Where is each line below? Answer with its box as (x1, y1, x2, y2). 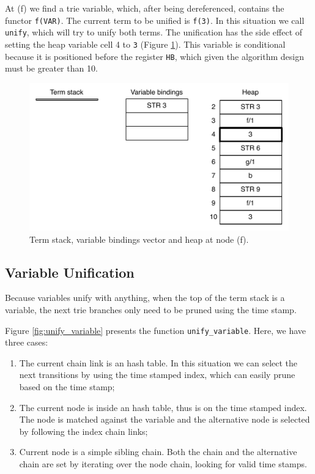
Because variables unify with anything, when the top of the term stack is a (5, 291, 285, 304)
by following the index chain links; (19, 424, 148, 437)
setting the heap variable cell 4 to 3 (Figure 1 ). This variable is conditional (5, 37, 286, 50)
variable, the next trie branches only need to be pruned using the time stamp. (5, 303, 297, 316)
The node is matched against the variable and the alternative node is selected (19, 413, 310, 426)
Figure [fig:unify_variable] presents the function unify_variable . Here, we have (5, 324, 306, 336)
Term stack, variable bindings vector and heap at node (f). (29, 232, 249, 245)
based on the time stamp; (19, 380, 115, 393)
